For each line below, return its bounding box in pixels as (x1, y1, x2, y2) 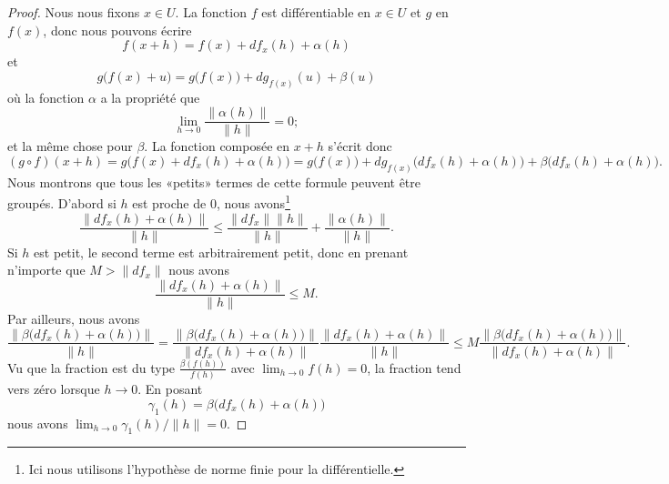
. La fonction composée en (144, 136, 290, 156)
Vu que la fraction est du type (7, 358, 176, 377)
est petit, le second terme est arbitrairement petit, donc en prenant (34, 242, 409, 261)
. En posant (137, 379, 203, 398)
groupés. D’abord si (7, 194, 117, 212)
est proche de (132, 194, 207, 212)
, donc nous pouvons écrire (43, 20, 192, 39)
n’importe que (7, 260, 86, 279)
